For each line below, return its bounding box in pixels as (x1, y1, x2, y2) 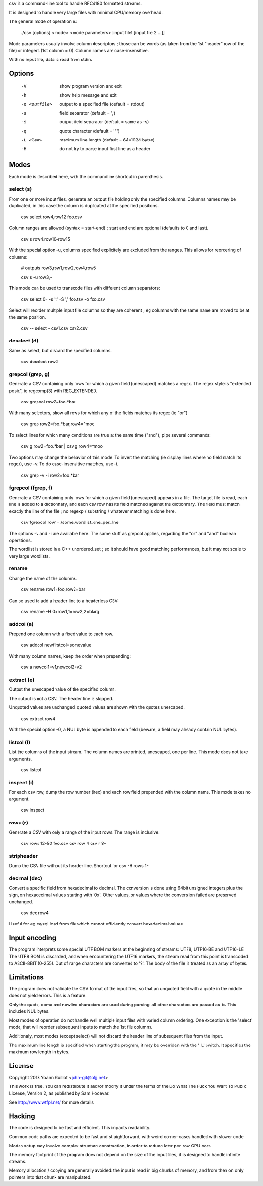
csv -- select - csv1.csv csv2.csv (21, 325, 88, 331)
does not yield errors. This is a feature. (9, 993, 87, 999)
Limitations (9, 973, 44, 981)
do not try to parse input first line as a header (59, 146, 150, 152)
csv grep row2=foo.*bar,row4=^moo (21, 421, 95, 427)
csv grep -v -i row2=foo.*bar (21, 472, 80, 478)
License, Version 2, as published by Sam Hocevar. (9, 1090, 110, 1096)
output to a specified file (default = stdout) (59, 101, 145, 107)
